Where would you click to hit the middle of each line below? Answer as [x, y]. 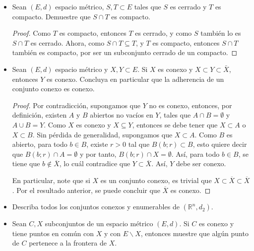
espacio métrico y [82, 69]
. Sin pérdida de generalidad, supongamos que [102, 134]
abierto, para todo [40, 144]
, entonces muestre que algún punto [194, 233]
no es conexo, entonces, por [190, 105]
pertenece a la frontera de [68, 243]
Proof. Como [32, 33]
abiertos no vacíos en [122, 115]
